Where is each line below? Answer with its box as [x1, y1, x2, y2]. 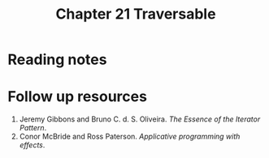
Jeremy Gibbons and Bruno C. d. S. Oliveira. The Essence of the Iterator [19, 114, 261, 124]
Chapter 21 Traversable [55, 5, 216, 23]
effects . [19, 140, 46, 150]
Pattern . [19, 123, 47, 133]
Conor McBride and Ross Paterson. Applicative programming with [19, 131, 241, 142]
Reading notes [7, 50, 107, 69]
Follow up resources [7, 88, 148, 106]
